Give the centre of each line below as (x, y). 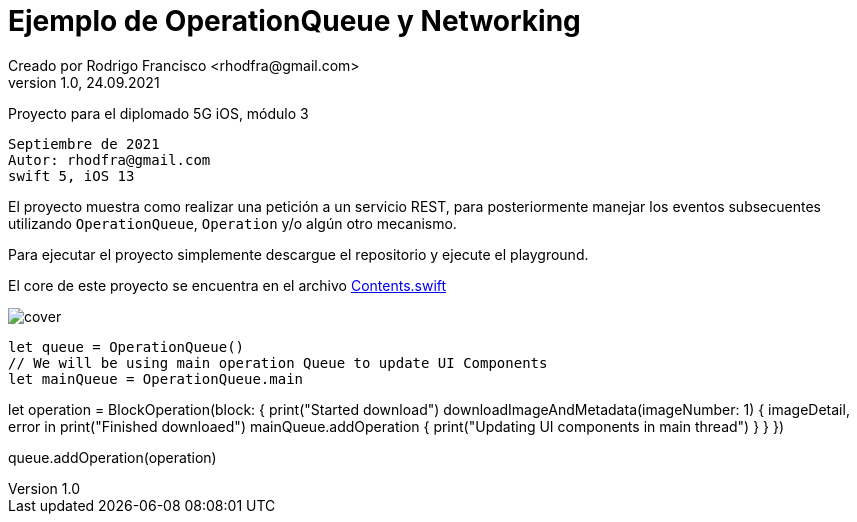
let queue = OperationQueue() (126, 346)
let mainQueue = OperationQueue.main (156, 378)
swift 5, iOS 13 (71, 175)
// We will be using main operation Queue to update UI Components (278, 362)
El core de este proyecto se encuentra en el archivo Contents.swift (227, 285)
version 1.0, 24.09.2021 (84, 82)
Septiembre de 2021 (84, 143)
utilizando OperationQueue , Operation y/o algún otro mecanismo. (232, 223)
